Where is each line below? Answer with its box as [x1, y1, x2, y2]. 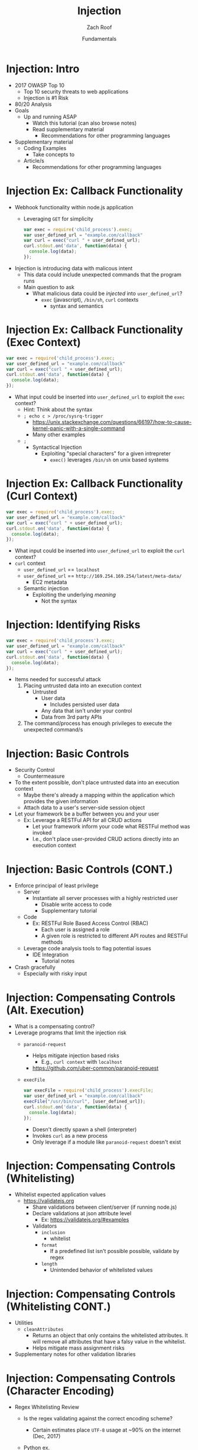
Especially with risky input [23, 970, 87, 977]
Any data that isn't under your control [41, 707, 132, 714]
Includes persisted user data [50, 701, 120, 708]
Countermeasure [23, 773, 65, 780]
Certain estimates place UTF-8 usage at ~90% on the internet [32, 1426, 181, 1433]
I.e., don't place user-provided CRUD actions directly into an [32, 836, 179, 843]
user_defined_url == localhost [23, 566, 100, 573]
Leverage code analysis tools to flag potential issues [23, 945, 152, 952]
